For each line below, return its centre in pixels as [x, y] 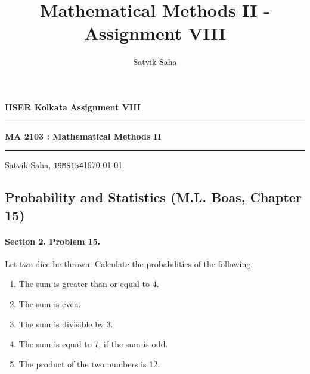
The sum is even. [50, 303]
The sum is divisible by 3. [66, 324]
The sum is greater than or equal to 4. [89, 284]
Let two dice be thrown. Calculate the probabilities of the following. [129, 263]
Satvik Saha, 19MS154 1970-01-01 [64, 165]
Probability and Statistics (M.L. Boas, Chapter [153, 197]
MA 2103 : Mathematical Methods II [83, 136]
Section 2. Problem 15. [53, 241]
